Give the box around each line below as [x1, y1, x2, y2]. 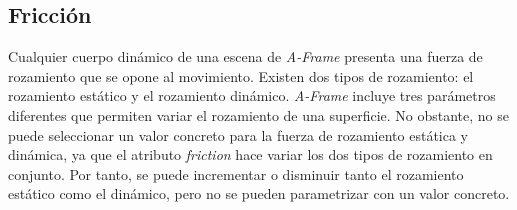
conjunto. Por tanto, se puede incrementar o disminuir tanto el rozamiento [8, 163, 464, 184]
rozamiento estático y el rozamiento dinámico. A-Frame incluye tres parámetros [8, 85, 496, 106]
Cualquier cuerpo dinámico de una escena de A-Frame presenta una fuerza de [8, 46, 483, 67]
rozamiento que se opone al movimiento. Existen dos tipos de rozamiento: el [8, 65, 474, 86]
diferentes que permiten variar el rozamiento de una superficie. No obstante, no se [8, 104, 510, 125]
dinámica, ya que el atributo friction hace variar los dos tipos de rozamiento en [8, 144, 493, 165]
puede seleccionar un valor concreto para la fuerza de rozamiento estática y [8, 124, 469, 145]
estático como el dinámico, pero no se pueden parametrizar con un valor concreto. [8, 183, 510, 204]
